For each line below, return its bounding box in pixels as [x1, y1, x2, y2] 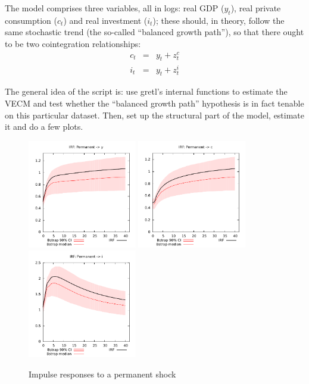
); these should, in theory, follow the [152, 14, 285, 26]
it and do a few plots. [5, 120, 83, 133]
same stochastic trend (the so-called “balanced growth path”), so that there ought [5, 26, 304, 38]
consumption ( [5, 14, 57, 26]
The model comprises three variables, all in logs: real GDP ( [5, 2, 224, 14]
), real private [230, 2, 281, 14]
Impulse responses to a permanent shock [29, 367, 176, 380]
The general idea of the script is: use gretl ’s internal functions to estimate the [5, 85, 288, 98]
